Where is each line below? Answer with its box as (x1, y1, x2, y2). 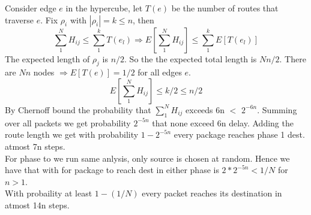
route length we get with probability (5, 128, 139, 141)
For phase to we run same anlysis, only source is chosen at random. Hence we (5, 152, 290, 164)
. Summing (257, 103, 297, 116)
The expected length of (5, 52, 90, 65)
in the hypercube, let (65, 2, 143, 14)
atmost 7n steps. (5, 140, 65, 152)
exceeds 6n (186, 103, 225, 116)
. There (279, 52, 306, 65)
